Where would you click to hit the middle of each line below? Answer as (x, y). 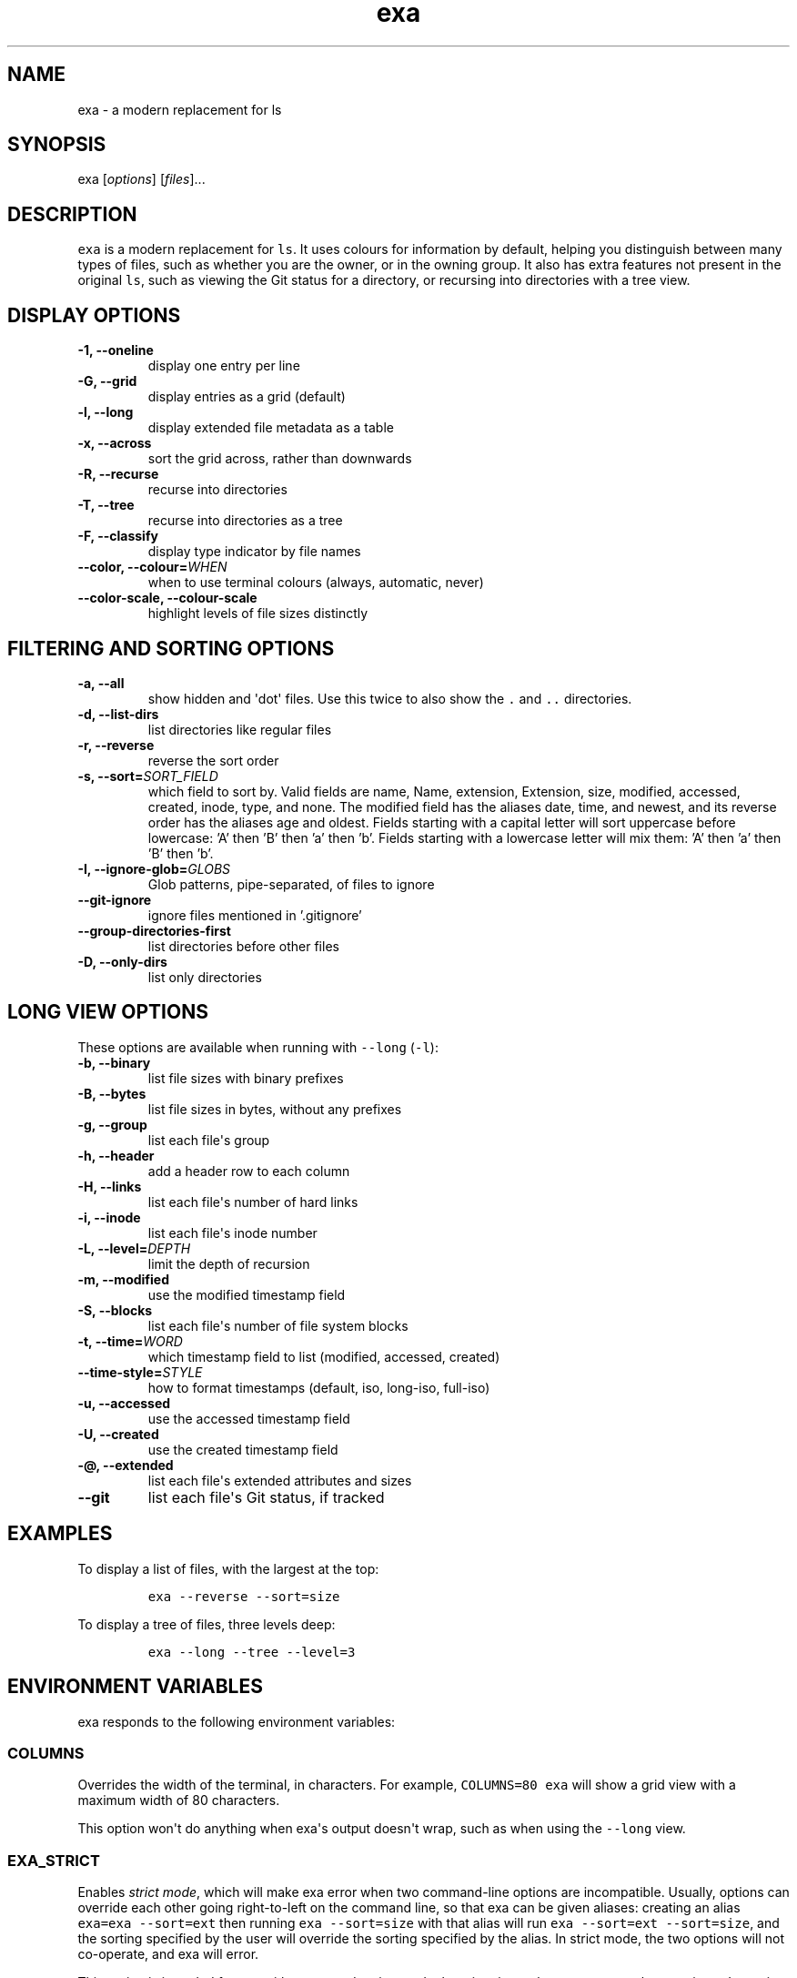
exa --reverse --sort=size (244, 1596)
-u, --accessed (124, 1403)
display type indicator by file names (254, 552)
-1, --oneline (116, 350)
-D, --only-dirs (122, 961)
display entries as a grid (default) (247, 397)
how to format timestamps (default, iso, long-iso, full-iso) (319, 1387)
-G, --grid (107, 381)
